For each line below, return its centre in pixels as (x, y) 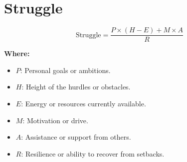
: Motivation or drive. (55, 120)
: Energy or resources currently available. (84, 103)
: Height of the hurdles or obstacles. (76, 87)
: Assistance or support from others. (76, 137)
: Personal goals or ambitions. (65, 70)
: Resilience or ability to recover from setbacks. (93, 153)
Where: (17, 53)
